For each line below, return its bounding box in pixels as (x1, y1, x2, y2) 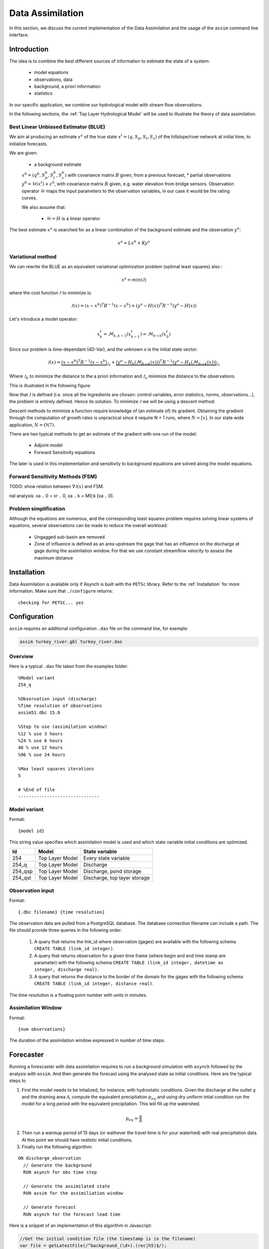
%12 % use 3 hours (18, 731, 63, 736)
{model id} (18, 828, 45, 834)
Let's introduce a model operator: (9, 316, 78, 322)
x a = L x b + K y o (118, 239, 150, 246)
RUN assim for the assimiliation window (23, 1191, 124, 1196)
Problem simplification (9, 505, 65, 512)
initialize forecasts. (9, 140, 48, 147)
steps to (9, 1078, 26, 1084)
